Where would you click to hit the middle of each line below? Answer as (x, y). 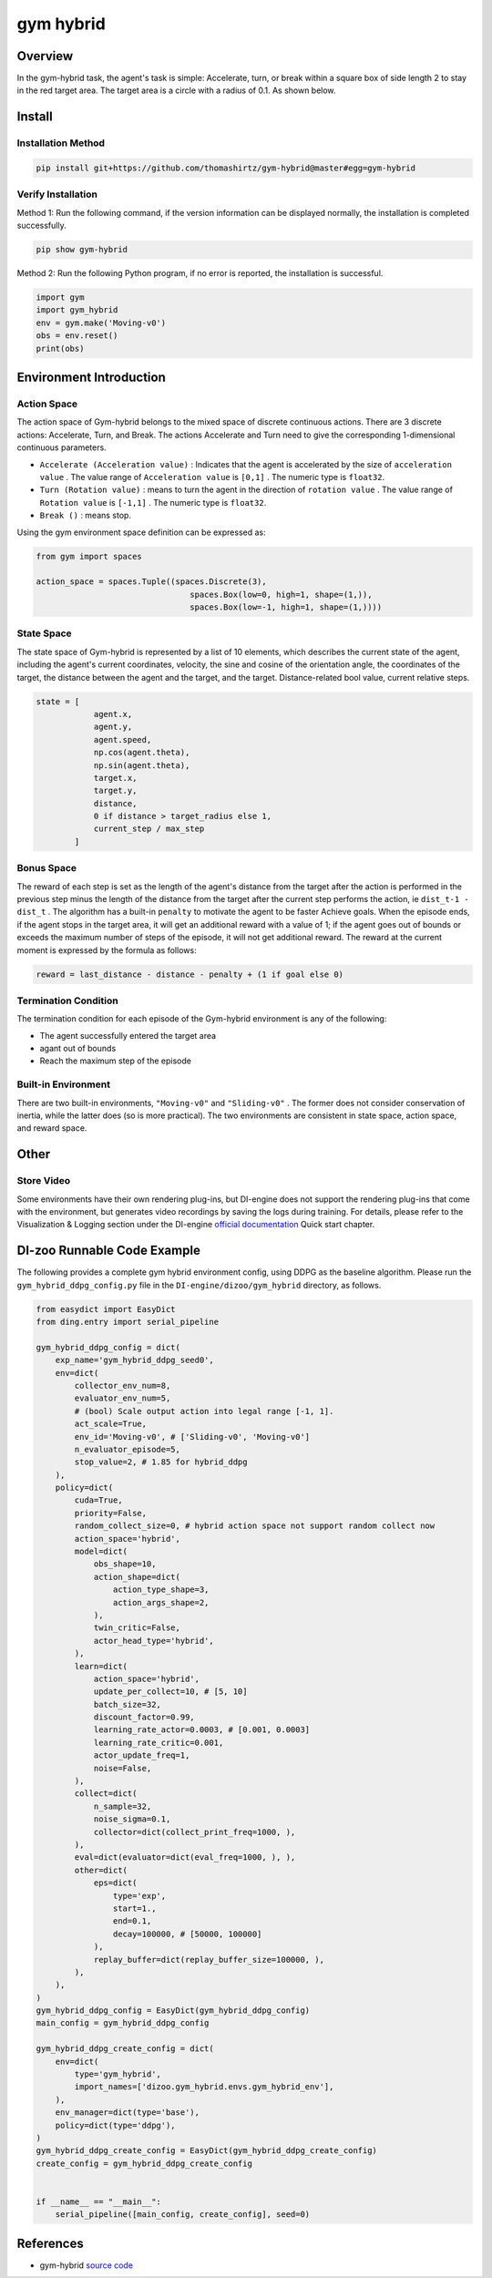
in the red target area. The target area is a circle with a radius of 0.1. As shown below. (176, 90)
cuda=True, (98, 1500)
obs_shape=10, (125, 1564)
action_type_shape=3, (161, 1590)
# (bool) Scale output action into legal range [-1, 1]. (204, 1411)
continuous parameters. (61, 447)
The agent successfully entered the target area (128, 1035)
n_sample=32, (123, 1806)
